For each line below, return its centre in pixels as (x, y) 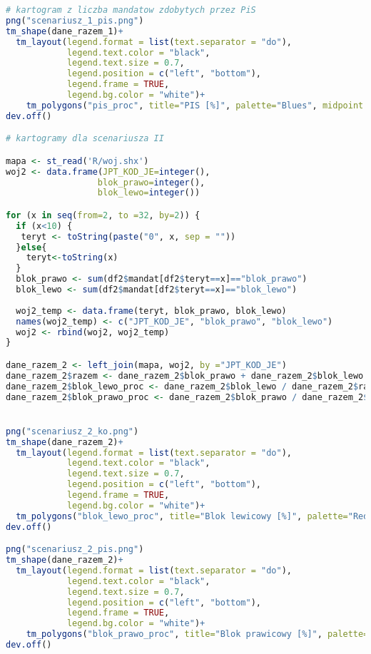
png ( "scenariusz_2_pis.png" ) (75, 550)
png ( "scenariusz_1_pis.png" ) (75, 20)
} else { (31, 247)
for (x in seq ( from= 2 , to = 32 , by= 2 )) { (103, 215)
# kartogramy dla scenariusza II (85, 139)
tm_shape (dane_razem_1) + (65, 31)
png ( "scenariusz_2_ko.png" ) (72, 431)
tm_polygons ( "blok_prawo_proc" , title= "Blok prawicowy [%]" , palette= (197, 634)
